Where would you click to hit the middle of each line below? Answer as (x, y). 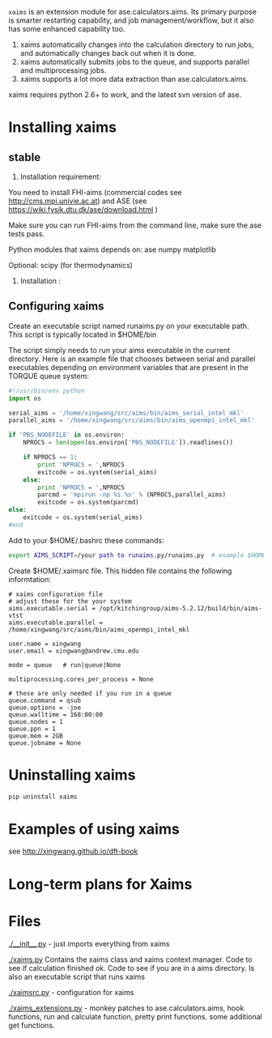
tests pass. (27, 234)
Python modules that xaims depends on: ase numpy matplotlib (113, 249)
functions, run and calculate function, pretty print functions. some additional (136, 1016)
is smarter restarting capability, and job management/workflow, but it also (131, 20)
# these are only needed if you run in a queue (90, 693)
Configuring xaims (56, 306)
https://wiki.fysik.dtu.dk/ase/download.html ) (83, 209)
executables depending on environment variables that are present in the (128, 367)
